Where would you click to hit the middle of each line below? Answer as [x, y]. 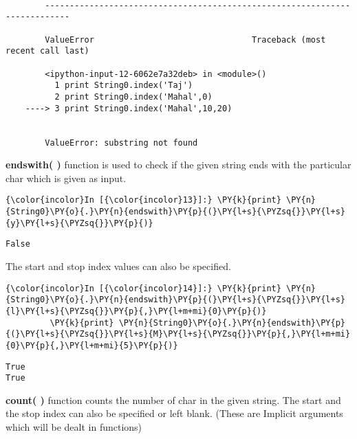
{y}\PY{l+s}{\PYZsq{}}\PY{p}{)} [79, 223]
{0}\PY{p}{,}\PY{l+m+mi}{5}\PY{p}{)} [92, 345]
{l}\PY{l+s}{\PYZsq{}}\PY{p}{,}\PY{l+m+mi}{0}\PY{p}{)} [136, 311]
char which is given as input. [66, 178]
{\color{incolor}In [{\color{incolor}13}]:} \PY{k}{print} [143, 200]
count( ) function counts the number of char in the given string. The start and [173, 399]
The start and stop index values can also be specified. [118, 266]
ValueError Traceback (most [185, 40]
